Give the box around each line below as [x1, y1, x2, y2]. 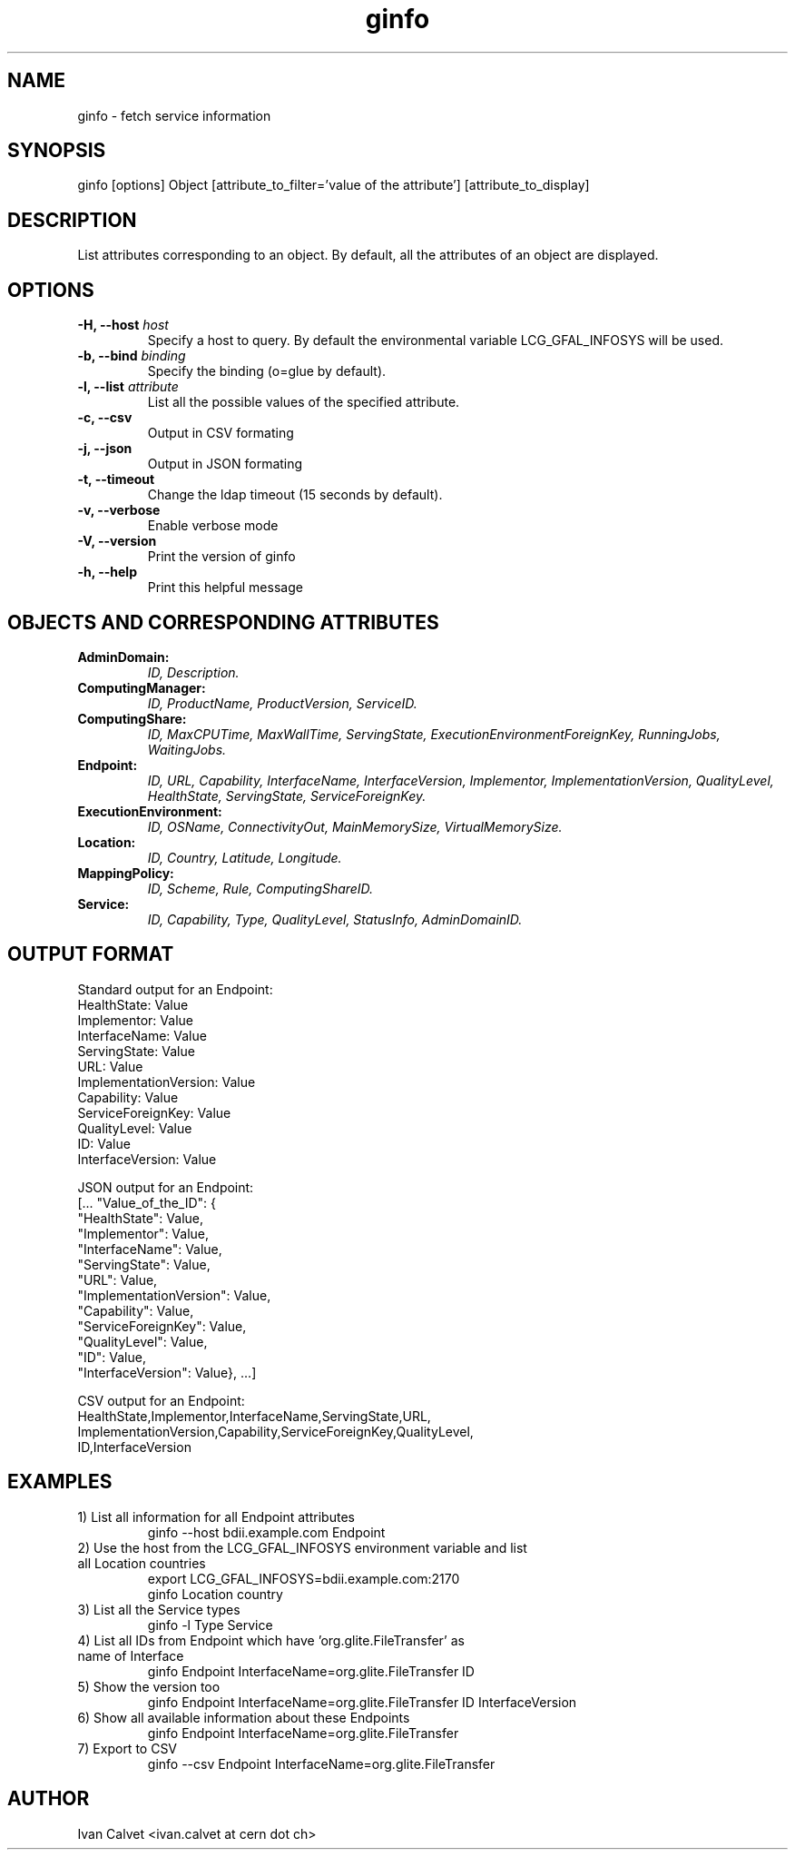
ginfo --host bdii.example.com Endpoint [147, 1524, 386, 1540]
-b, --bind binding [77, 348, 186, 364]
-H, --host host [77, 317, 169, 333]
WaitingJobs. [147, 741, 227, 757]
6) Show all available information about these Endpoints [77, 1709, 410, 1725]
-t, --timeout [77, 471, 155, 488]
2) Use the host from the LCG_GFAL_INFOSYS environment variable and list [77, 1539, 527, 1556]
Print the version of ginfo [147, 548, 296, 565]
